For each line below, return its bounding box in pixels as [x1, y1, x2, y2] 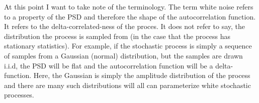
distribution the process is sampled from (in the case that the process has [4, 30, 230, 41]
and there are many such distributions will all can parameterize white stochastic [4, 79, 251, 90]
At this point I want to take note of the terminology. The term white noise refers [4, 1, 253, 11]
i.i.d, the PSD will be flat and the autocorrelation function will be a [4, 60, 213, 70]
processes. [4, 89, 34, 100]
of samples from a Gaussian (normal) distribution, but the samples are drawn [4, 50, 243, 60]
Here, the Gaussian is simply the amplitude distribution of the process [33, 70, 250, 80]
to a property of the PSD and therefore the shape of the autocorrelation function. [4, 11, 256, 21]
